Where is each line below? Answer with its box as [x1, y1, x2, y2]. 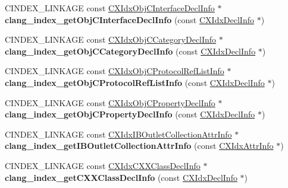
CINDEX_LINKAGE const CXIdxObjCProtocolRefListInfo [5, 65, 224, 77]
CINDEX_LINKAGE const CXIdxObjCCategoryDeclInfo [5, 33, 217, 46]
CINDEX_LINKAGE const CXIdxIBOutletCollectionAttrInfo [5, 128, 232, 140]
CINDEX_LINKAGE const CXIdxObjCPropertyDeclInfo [5, 96, 215, 109]
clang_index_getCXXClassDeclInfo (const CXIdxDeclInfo [5, 171, 237, 183]
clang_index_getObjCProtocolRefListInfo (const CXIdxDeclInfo [5, 76, 265, 88]
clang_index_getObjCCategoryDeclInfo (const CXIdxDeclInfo [5, 44, 256, 57]
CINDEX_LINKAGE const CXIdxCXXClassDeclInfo [5, 159, 201, 171]
